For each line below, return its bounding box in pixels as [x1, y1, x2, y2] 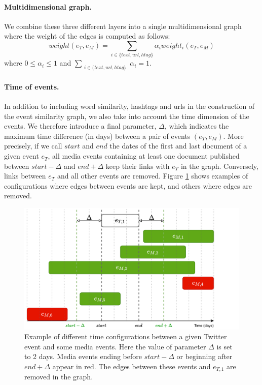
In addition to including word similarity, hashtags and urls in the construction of [4, 101, 255, 111]
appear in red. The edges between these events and [52, 361, 211, 371]
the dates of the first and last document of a [109, 140, 247, 151]
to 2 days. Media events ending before [24, 351, 142, 362]
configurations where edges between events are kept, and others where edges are [4, 180, 252, 191]
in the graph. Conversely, [180, 160, 258, 171]
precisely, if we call [4, 140, 62, 151]
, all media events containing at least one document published [48, 151, 240, 161]
